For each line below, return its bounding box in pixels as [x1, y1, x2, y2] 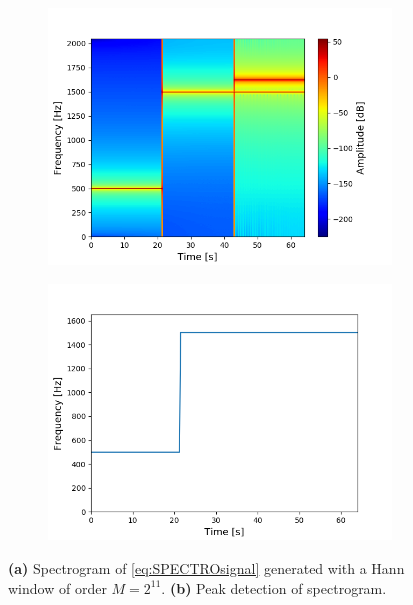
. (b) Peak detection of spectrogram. [161, 577, 387, 598]
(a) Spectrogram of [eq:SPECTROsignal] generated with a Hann [8, 558, 405, 579]
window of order [8, 577, 107, 598]
